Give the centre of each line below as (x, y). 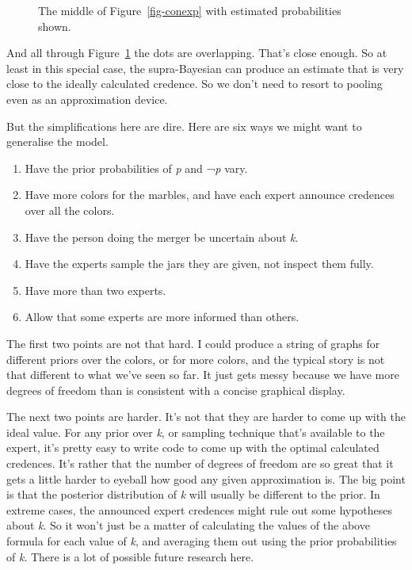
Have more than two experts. (95, 290)
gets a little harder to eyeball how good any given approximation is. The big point (206, 478)
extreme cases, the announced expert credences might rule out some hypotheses (200, 509)
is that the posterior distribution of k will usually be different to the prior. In (193, 494)
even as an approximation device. (87, 99)
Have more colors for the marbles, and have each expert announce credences (210, 195)
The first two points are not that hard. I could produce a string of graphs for (193, 343)
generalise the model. (57, 142)
